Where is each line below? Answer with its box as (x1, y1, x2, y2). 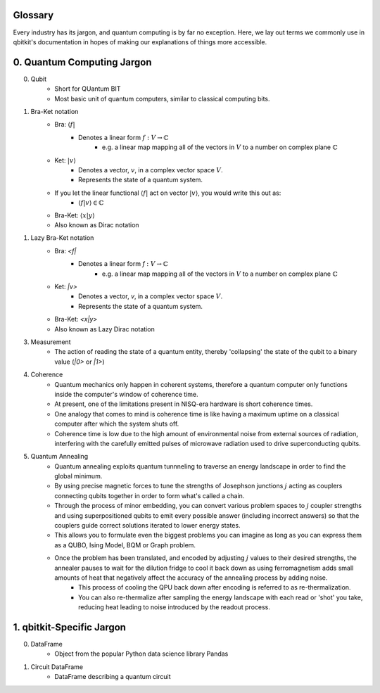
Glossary (13, 9, 54, 21)
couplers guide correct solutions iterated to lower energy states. (54, 521, 241, 530)
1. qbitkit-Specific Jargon (13, 621, 127, 633)
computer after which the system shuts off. (54, 419, 179, 428)
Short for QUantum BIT (54, 84, 121, 93)
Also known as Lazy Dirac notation (54, 324, 155, 333)
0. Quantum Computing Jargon (13, 56, 152, 68)
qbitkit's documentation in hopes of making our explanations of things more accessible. (13, 37, 267, 46)
